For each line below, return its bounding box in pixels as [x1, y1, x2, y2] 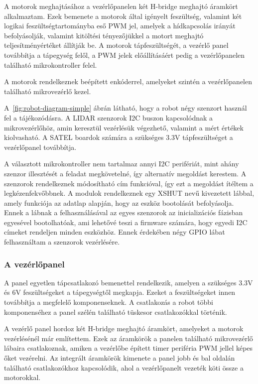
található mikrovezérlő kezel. [4, 86, 91, 96]
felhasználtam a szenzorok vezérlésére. [4, 237, 120, 247]
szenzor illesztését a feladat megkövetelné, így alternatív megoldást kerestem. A [4, 168, 247, 178]
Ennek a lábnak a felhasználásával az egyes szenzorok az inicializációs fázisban [4, 207, 243, 218]
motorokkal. [4, 372, 41, 383]
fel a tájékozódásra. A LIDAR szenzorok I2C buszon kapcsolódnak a [4, 112, 213, 123]
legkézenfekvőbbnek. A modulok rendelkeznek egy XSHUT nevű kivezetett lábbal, [4, 188, 255, 198]
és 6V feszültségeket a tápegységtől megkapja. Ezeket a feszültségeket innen [4, 287, 236, 297]
